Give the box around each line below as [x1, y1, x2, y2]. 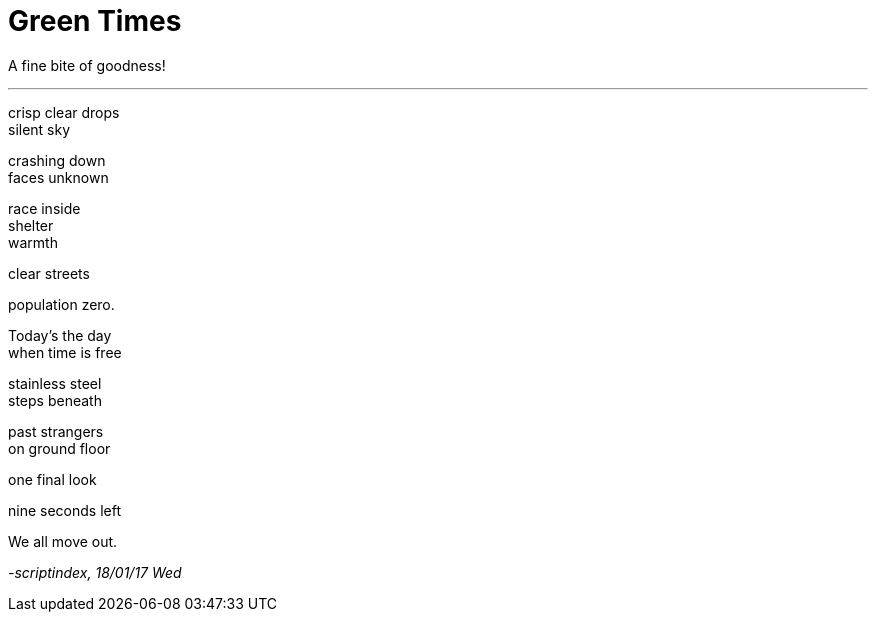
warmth [8, 233, 58, 251]
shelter [8, 216, 54, 234]
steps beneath [8, 391, 102, 409]
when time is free [8, 343, 122, 361]
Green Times [8, 4, 182, 38]
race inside [8, 199, 81, 217]
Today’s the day [8, 326, 112, 344]
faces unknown [8, 168, 109, 186]
